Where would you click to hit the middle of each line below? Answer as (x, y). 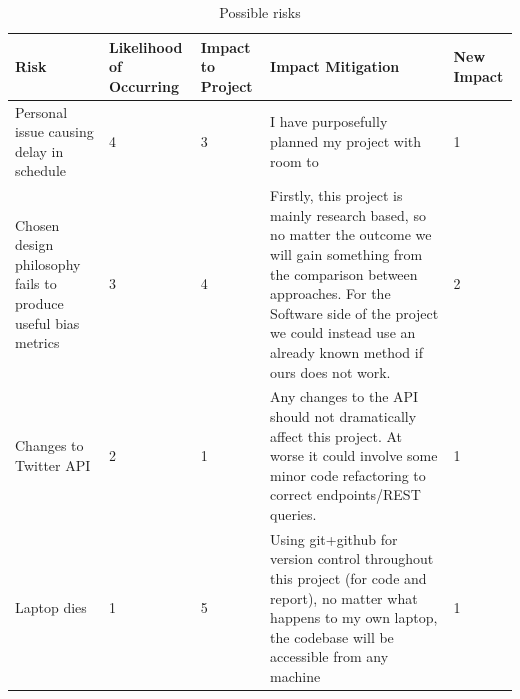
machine (295, 676)
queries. (293, 514)
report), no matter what (344, 597)
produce (39, 303)
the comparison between (344, 273)
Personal (41, 111)
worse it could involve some (354, 455)
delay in (39, 150)
